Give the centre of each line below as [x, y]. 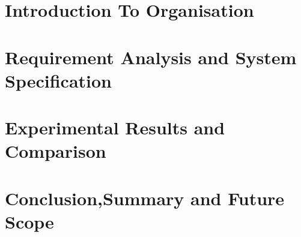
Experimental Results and [115, 127]
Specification [58, 80]
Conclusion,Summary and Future [145, 198]
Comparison [56, 151]
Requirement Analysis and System [151, 57]
